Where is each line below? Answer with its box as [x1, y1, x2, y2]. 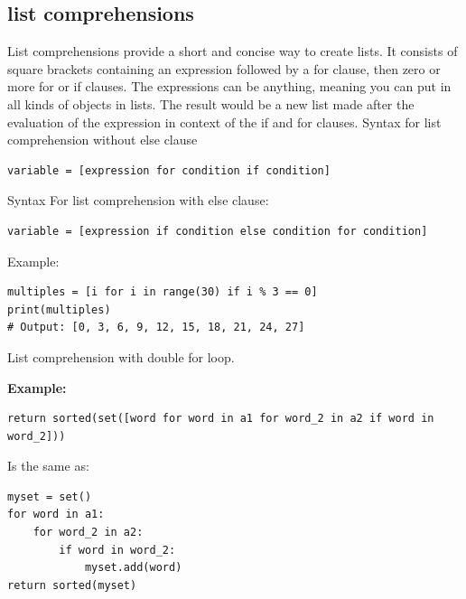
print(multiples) [7, 303, 111, 316]
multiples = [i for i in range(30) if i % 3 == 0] [7, 285, 318, 299]
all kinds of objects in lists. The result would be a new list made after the [7, 94, 415, 113]
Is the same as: [7, 456, 89, 475]
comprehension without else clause [7, 130, 198, 149]
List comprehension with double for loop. [7, 347, 235, 366]
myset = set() [7, 490, 92, 503]
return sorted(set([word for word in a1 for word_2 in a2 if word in [7, 412, 434, 426]
